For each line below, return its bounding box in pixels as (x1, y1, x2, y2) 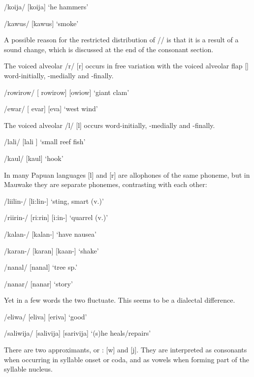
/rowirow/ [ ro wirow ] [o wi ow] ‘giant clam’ (4, 87, 129, 97)
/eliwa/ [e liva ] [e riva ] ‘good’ (4, 311, 87, 321)
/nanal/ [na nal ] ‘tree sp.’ (4, 262, 78, 272)
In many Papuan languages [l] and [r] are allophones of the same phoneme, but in (4, 169, 250, 180)
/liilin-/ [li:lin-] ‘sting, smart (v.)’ (4, 195, 104, 206)
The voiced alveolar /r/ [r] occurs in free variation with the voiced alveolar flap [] (4, 61, 249, 71)
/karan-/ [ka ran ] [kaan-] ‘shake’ (4, 245, 99, 255)
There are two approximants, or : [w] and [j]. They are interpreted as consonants (4, 345, 247, 355)
